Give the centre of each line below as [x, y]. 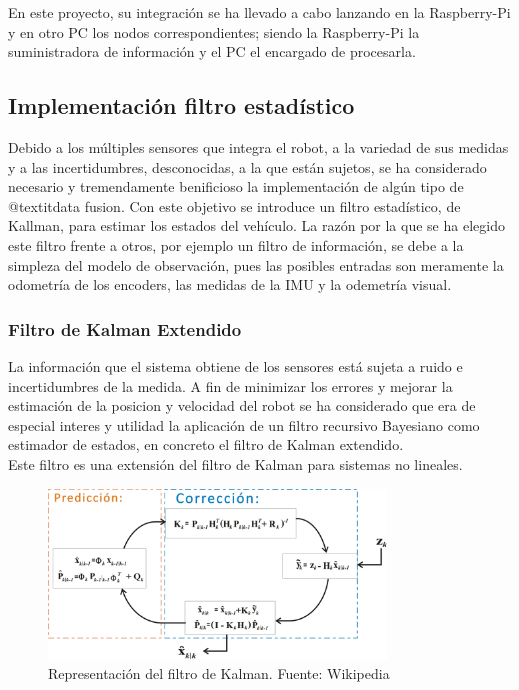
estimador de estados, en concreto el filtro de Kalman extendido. [206, 444]
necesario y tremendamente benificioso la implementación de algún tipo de [236, 186]
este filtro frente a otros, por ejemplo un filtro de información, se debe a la [236, 244]
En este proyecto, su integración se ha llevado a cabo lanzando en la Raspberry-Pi [259, 12]
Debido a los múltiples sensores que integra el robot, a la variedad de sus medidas [258, 146]
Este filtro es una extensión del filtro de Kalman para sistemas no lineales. [235, 463]
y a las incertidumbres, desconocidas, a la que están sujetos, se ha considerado [247, 166]
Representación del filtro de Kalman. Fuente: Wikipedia [219, 673]
